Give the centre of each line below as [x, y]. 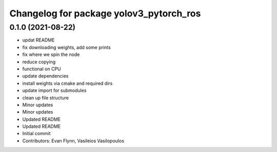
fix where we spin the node [51, 54]
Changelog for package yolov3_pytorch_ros [105, 13]
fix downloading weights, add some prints [67, 47]
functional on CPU [42, 69]
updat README [38, 40]
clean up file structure [46, 98]
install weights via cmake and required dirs [67, 83]
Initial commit [36, 134]
